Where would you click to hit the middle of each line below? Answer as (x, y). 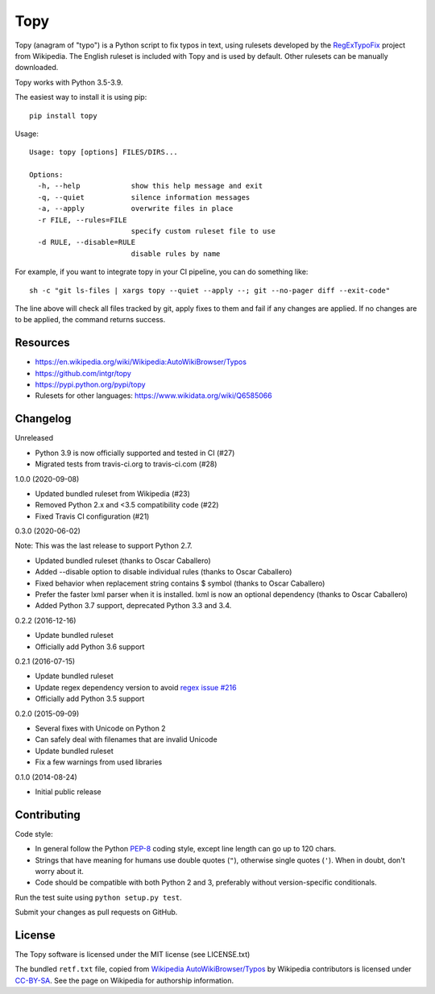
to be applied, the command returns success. (90, 320)
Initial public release (68, 791)
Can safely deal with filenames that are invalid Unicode (126, 739)
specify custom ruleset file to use (203, 231)
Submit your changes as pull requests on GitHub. (96, 912)
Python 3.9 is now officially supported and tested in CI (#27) (135, 453)
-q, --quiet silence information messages (144, 197)
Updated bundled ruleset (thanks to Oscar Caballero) (123, 561)
